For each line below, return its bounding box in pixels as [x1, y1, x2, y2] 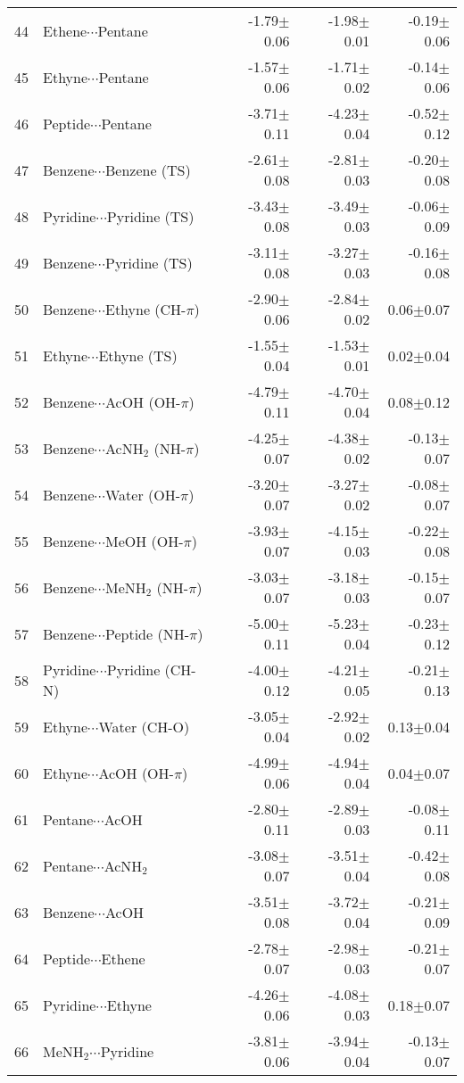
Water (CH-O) [98, 715, 190, 737]
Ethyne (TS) [98, 344, 178, 366]
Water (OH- [104, 484, 181, 505]
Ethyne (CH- [104, 298, 186, 319]
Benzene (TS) [104, 159, 191, 180]
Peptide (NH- [104, 623, 189, 644]
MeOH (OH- [104, 530, 184, 551]
